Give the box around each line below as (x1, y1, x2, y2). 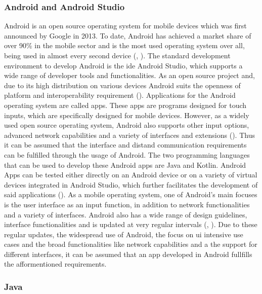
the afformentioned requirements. (4, 259, 107, 269)
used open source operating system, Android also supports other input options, (4, 120, 249, 130)
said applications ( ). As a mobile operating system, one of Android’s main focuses (4, 189, 257, 200)
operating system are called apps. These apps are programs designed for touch (4, 99, 247, 110)
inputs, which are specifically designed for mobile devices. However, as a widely (4, 109, 249, 120)
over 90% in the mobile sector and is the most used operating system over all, (4, 40, 245, 51)
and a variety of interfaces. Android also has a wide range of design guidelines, (4, 209, 247, 219)
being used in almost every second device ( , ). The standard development (4, 50, 231, 60)
